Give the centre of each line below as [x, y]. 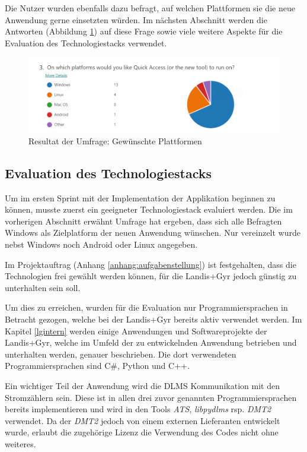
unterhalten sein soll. [43, 287]
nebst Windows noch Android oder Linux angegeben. [101, 244]
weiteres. [20, 443]
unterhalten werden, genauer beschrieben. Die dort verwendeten [121, 354]
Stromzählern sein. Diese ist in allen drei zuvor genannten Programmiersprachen [151, 397]
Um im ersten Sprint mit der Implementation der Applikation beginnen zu [140, 197]
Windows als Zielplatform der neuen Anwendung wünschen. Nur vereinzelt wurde [153, 233]
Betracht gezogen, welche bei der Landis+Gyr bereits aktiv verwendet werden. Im [153, 319]
